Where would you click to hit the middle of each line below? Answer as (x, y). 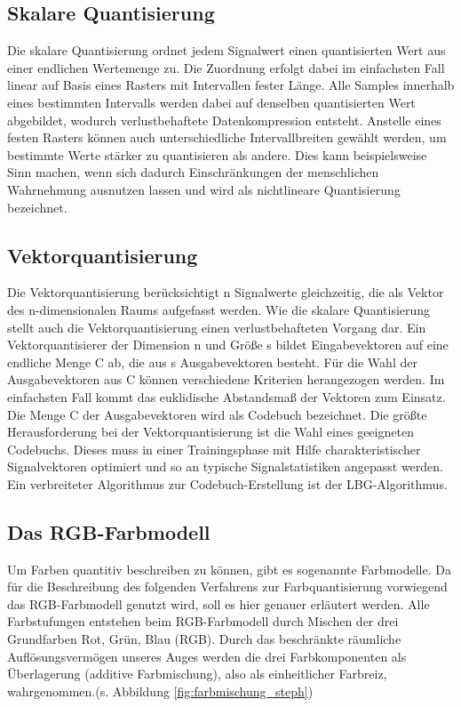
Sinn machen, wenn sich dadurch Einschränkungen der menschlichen (193, 172)
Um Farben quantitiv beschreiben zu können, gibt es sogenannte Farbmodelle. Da (229, 569)
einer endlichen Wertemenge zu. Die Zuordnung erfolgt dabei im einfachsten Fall (226, 67)
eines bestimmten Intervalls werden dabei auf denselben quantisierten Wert (211, 102)
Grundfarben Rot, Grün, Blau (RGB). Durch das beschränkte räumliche (204, 639)
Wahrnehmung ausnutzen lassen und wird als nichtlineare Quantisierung (204, 189)
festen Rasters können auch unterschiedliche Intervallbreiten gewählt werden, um (227, 137)
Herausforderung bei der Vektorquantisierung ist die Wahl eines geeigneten (211, 432)
